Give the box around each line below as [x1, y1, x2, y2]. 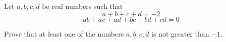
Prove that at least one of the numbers [4, 28, 124, 39]
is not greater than [151, 28, 209, 39]
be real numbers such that [42, 1, 123, 11]
